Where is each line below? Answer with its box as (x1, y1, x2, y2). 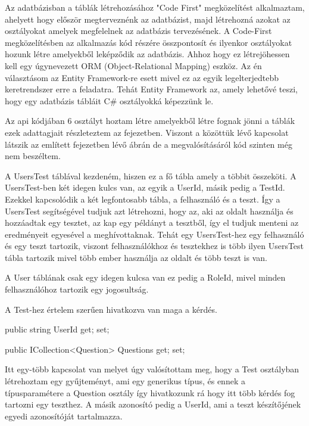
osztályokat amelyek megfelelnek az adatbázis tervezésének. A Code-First (5, 24, 272, 37)
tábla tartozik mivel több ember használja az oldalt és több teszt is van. (5, 251, 267, 263)
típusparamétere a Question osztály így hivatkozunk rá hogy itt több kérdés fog (5, 386, 295, 399)
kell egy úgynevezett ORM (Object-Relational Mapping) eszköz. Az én (5, 59, 262, 71)
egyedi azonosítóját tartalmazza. (5, 409, 123, 422)
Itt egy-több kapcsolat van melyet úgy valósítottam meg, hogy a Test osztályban (5, 363, 299, 375)
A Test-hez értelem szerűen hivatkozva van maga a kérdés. (5, 303, 217, 315)
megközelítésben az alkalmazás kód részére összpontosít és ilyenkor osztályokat (5, 36, 292, 48)
